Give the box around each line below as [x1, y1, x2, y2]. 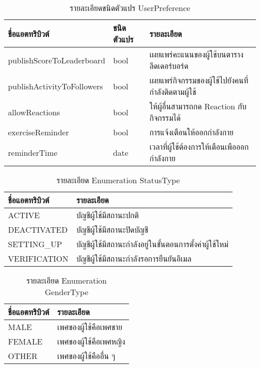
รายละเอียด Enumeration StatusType [56, 174, 180, 186]
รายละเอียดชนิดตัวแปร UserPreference [69, 2, 190, 13]
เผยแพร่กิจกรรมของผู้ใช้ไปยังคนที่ [149, 74, 248, 86]
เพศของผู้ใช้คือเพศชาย [57, 321, 122, 333]
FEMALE [8, 336, 42, 347]
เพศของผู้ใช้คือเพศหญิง [57, 336, 125, 347]
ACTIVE [8, 209, 40, 221]
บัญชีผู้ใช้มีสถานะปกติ [76, 209, 139, 221]
